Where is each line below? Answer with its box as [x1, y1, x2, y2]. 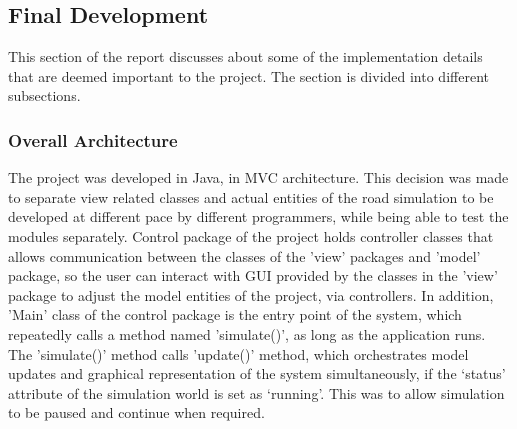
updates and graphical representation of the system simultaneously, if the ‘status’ [8, 363, 506, 384]
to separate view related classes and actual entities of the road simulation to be [8, 186, 494, 207]
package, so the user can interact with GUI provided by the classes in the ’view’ [8, 265, 498, 286]
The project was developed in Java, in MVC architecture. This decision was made [8, 167, 509, 188]
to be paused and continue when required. [8, 402, 265, 423]
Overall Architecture [8, 127, 178, 152]
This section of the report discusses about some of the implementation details [8, 46, 483, 67]
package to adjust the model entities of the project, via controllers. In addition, [8, 284, 494, 305]
